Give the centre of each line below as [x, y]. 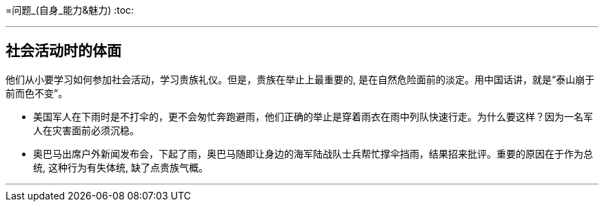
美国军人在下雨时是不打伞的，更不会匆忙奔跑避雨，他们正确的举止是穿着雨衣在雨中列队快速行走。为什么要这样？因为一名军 [313, 116]
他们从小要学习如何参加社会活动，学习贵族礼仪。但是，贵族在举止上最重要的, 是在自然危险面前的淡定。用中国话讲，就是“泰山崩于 [300, 79]
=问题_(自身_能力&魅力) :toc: [70, 10]
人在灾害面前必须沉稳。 [86, 130]
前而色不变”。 [37, 93]
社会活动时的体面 [63, 51]
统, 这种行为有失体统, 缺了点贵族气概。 [121, 167]
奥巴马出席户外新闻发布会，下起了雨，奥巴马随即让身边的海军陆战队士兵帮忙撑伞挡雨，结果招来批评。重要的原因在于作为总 [313, 153]
